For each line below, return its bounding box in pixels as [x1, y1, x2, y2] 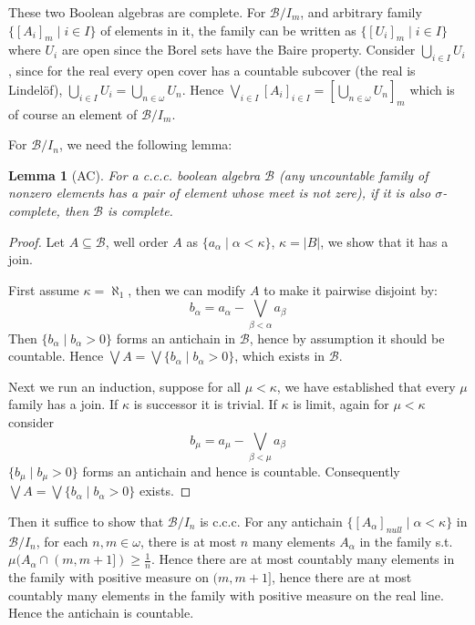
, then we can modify [128, 280, 246, 299]
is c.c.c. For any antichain [200, 512, 343, 530]
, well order [105, 231, 169, 251]
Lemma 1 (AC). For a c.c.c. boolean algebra [8, 165, 261, 184]
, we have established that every [276, 376, 456, 395]
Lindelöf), [8, 79, 63, 98]
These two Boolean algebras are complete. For [8, 3, 266, 21]
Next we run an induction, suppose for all [8, 376, 241, 395]
